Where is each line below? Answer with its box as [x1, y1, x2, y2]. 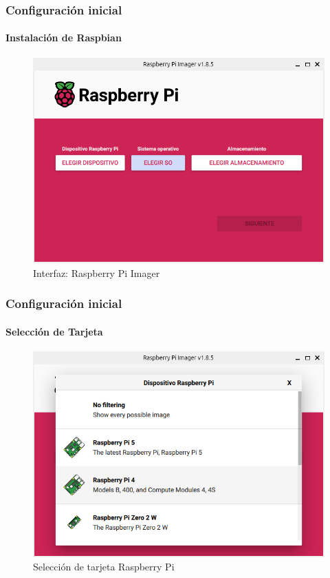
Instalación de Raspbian [5, 30, 122, 45]
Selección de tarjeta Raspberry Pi [33, 559, 175, 574]
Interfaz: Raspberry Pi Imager [33, 265, 160, 280]
